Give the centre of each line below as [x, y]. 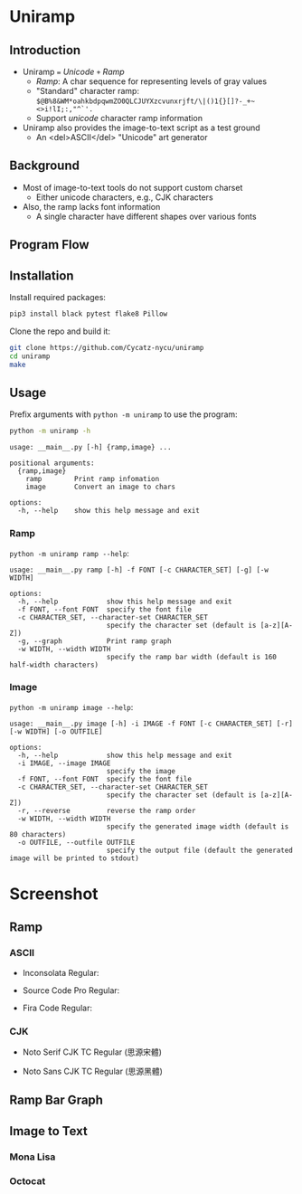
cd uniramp [30, 356]
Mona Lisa [33, 1157]
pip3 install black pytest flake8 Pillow [89, 314]
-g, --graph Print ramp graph [94, 641]
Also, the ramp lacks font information [91, 206]
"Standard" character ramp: [88, 91]
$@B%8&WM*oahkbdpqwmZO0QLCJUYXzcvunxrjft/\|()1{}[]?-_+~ [146, 101]
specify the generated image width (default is [198, 826]
